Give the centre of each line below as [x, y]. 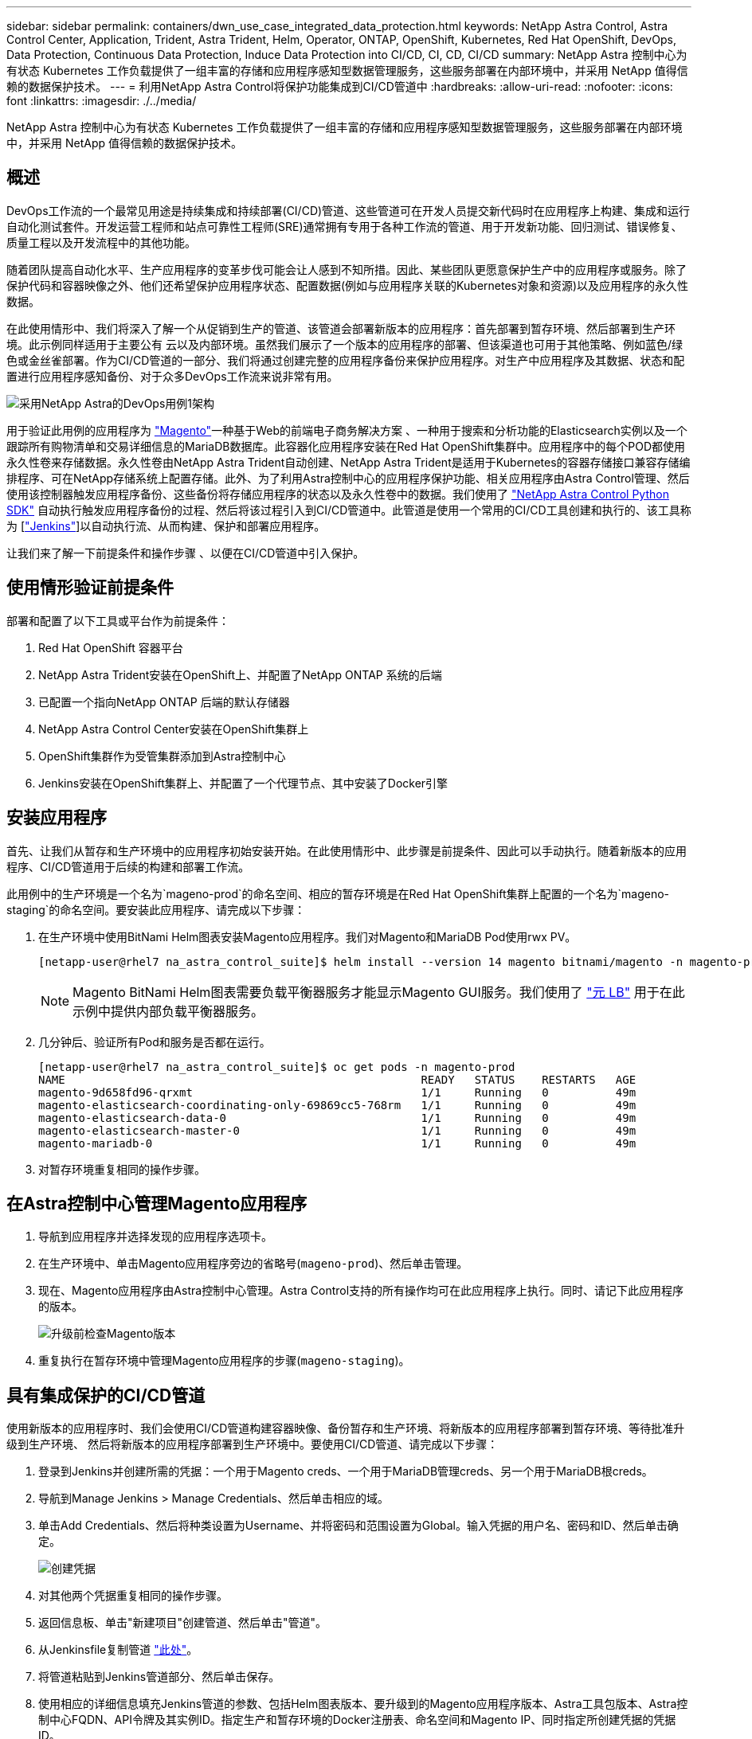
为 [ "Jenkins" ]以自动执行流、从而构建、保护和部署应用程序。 [166, 526]
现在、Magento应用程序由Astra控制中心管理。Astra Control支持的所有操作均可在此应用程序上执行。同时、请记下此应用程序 [361, 1291]
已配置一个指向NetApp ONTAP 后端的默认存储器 [164, 701]
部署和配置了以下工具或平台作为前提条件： [118, 620]
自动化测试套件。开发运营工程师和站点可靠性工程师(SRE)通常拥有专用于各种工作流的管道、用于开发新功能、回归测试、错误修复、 [345, 226]
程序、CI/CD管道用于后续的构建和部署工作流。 [128, 866]
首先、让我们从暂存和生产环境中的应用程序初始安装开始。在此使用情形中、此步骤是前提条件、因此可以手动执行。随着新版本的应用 [347, 850]
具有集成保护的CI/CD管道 [106, 1395]
